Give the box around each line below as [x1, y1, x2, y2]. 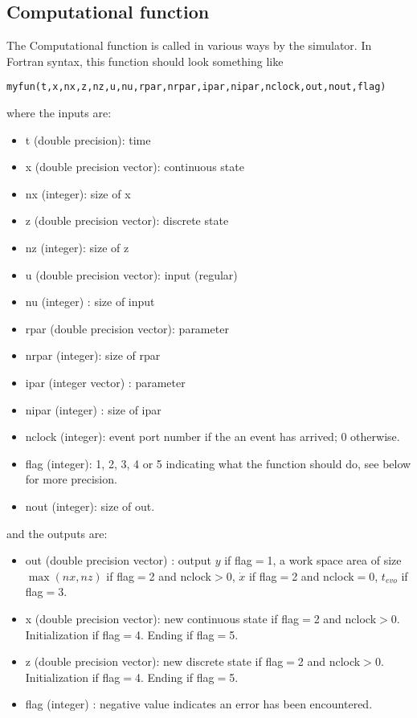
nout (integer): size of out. [25, 497, 155, 514]
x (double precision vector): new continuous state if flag [25, 610, 299, 626]
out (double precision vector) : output [25, 552, 211, 569]
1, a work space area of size [267, 552, 402, 569]
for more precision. [25, 471, 117, 488]
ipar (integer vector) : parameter [25, 373, 186, 390]
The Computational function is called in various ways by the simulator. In [6, 37, 372, 54]
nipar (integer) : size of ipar [25, 401, 161, 418]
